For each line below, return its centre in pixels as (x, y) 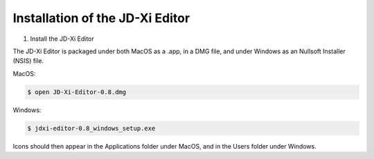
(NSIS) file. (28, 61)
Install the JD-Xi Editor (62, 39)
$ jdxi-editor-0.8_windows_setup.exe (91, 128)
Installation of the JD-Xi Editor (101, 18)
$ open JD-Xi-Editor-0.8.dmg (77, 92)
